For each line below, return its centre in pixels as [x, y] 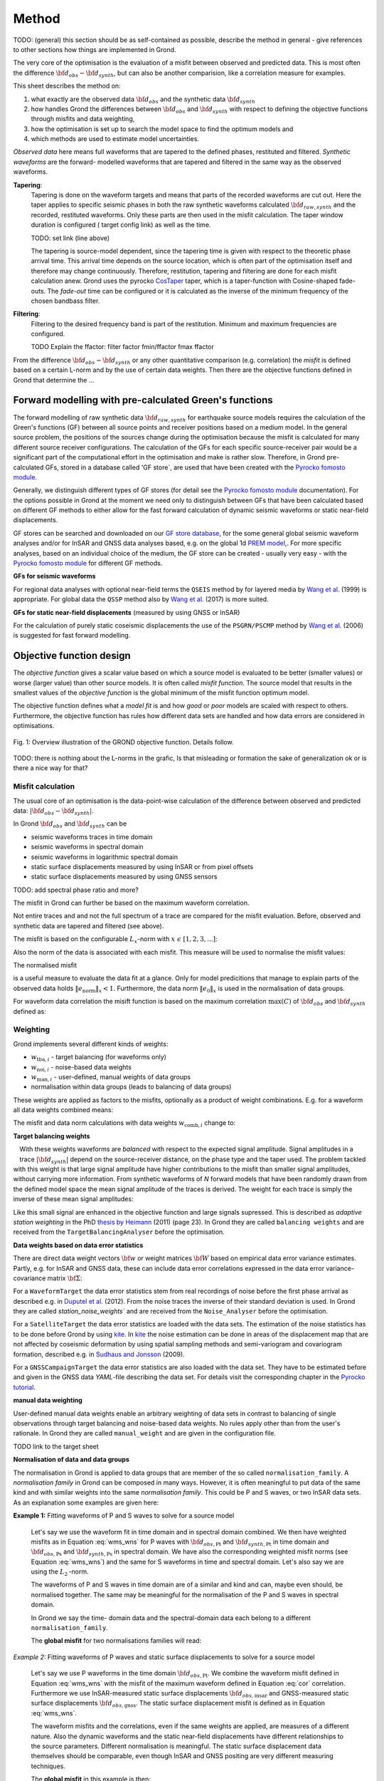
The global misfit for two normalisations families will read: [116, 1641]
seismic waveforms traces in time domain [92, 836]
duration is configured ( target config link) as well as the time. [121, 225]
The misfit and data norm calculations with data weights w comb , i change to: [124, 1124]
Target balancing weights [52, 1136]
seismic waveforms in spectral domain [87, 847]
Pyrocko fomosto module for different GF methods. [88, 564]
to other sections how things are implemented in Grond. [95, 49]
